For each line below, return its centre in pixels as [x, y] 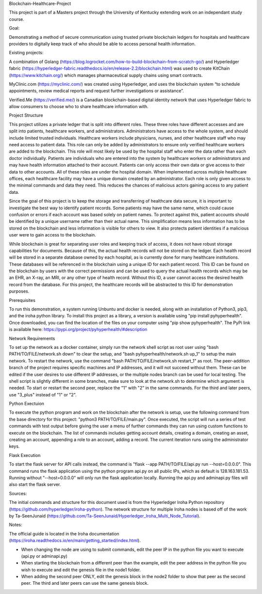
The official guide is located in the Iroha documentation [64, 533]
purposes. [19, 291]
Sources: [18, 493]
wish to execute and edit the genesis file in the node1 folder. [81, 570]
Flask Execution [25, 455]
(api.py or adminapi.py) [44, 556]
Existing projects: [26, 53]
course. [16, 19]
